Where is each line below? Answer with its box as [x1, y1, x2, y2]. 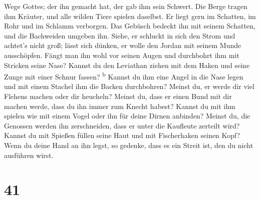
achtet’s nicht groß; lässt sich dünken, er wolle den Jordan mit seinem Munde [4, 40, 241, 50]
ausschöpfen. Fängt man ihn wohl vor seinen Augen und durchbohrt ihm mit [4, 49, 239, 60]
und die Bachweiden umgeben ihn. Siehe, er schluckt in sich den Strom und [4, 30, 235, 40]
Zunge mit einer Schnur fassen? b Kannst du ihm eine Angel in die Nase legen [4, 70, 243, 81]
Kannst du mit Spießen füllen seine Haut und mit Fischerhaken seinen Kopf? [4, 130, 240, 140]
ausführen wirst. [4, 149, 54, 160]
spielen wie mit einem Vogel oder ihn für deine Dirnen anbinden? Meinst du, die [4, 110, 250, 121]
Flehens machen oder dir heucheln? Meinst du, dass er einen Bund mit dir [4, 91, 232, 101]
